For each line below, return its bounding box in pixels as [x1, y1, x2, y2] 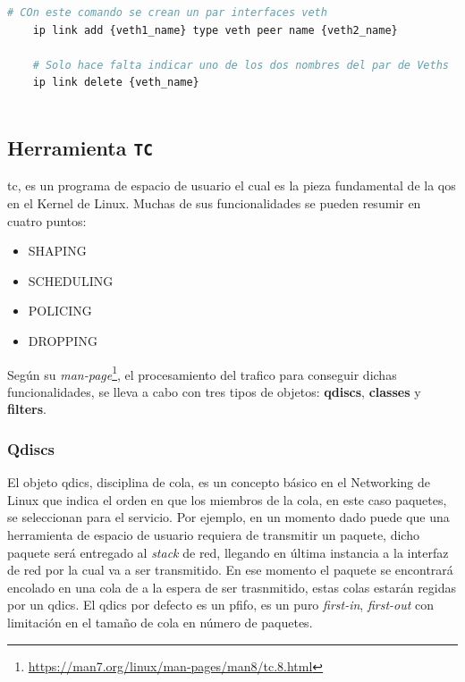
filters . [7, 400, 46, 418]
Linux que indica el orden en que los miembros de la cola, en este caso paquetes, [7, 490, 447, 509]
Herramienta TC [7, 133, 153, 161]
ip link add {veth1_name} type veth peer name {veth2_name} [32, 23, 398, 37]
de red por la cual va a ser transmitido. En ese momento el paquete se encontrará [7, 560, 453, 579]
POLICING [28, 301, 92, 320]
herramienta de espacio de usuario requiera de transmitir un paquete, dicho [7, 525, 419, 543]
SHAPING [28, 241, 87, 260]
